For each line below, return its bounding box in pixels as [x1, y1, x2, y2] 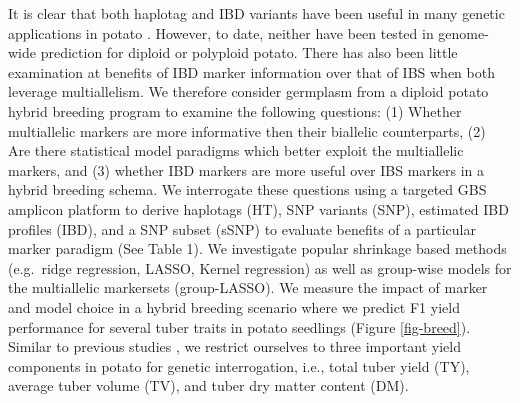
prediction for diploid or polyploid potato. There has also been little [40, 42, 458, 63]
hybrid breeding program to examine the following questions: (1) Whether [8, 100, 462, 121]
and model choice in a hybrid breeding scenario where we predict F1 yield [8, 296, 460, 317]
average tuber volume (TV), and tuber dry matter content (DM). [8, 375, 409, 396]
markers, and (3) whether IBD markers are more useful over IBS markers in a [8, 159, 485, 180]
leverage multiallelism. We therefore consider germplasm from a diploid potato [8, 81, 489, 102]
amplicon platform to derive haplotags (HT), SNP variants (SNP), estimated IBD [8, 198, 509, 219]
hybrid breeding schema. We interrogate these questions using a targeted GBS [8, 179, 487, 200]
